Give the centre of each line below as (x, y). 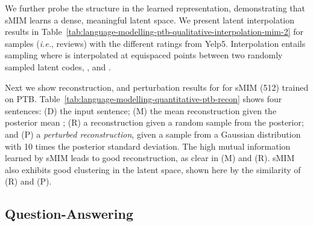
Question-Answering (69, 214)
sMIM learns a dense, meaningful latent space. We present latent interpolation (150, 20)
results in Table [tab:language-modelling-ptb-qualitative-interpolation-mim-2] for (154, 32)
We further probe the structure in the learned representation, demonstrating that (155, 8)
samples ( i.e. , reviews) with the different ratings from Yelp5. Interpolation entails (155, 43)
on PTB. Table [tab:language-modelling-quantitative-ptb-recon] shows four (144, 99)
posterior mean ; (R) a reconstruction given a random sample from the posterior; (154, 122)
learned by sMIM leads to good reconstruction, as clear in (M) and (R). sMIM (150, 158)
